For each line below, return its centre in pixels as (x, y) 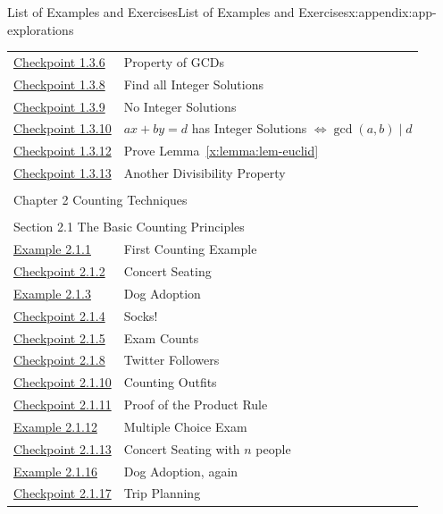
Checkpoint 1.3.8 (59, 84)
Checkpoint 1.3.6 (59, 61)
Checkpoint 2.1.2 (59, 271)
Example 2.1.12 (55, 426)
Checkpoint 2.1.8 (59, 360)
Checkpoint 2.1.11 (63, 404)
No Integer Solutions (180, 106)
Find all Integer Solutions (193, 84)
